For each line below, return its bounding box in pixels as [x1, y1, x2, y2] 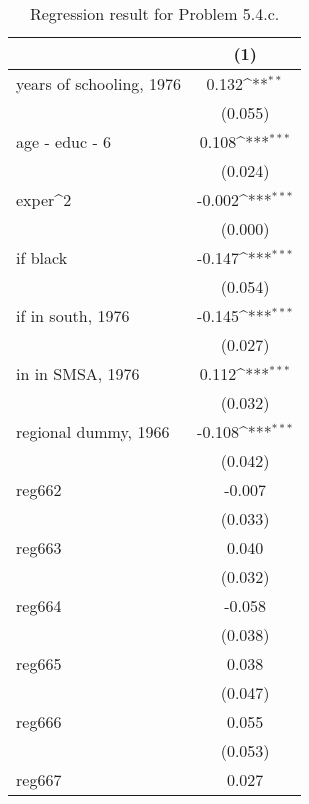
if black [16, 246, 68, 269]
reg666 [16, 710, 62, 733]
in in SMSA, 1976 [16, 362, 140, 385]
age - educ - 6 [16, 130, 112, 153]
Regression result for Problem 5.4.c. [29, 2, 280, 25]
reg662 [16, 478, 62, 501]
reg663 [16, 536, 62, 559]
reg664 [16, 594, 62, 617]
